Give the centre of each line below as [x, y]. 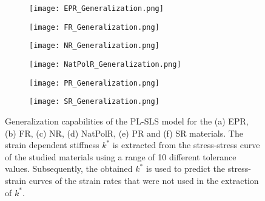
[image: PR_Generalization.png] [94, 83]
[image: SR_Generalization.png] [94, 102]
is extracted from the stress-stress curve [186, 145]
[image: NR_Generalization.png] [94, 46]
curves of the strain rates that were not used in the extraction [144, 180]
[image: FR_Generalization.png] [94, 27]
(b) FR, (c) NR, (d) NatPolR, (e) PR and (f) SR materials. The [124, 133]
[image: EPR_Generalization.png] [96, 9]
